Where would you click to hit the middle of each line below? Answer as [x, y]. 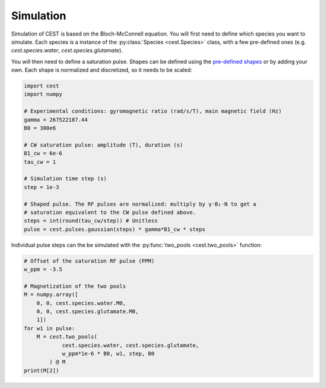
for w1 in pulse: [50, 328]
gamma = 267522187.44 [56, 120]
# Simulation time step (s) [65, 179]
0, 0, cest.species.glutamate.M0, [88, 311]
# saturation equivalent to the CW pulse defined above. [110, 212]
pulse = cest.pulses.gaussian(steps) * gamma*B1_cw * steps [115, 229]
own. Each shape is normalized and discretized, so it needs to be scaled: [102, 70]
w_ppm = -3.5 [43, 269]
